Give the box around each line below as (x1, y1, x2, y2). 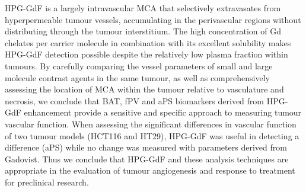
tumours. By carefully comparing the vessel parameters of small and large (5, 59, 273, 72)
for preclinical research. (5, 175, 89, 188)
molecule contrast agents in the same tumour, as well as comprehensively (5, 71, 270, 84)
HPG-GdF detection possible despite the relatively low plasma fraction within (5, 48, 288, 60)
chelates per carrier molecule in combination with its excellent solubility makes (5, 36, 291, 49)
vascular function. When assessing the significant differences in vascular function (5, 117, 297, 130)
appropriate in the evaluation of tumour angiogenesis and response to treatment (5, 164, 295, 177)
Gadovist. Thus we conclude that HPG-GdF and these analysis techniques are (5, 152, 289, 165)
